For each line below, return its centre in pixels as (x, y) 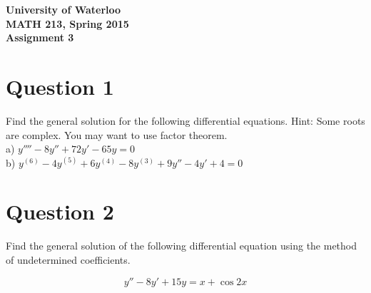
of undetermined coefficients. (68, 259)
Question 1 (60, 86)
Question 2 (60, 211)
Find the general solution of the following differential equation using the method (182, 246)
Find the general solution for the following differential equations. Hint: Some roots (185, 120)
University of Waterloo (63, 9)
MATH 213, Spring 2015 (67, 23)
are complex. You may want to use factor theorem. (117, 134)
